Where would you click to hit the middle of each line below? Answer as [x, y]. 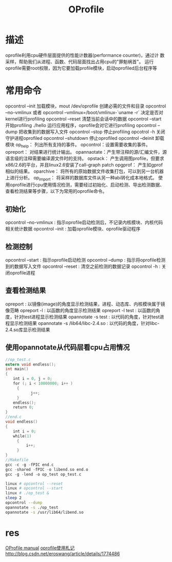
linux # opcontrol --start [34, 488]
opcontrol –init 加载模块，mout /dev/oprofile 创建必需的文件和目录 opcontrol [86, 106]
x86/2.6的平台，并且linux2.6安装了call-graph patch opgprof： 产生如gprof [84, 165]
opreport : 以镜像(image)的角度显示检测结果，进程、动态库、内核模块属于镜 [85, 304]
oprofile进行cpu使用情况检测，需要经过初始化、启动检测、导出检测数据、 [87, 185]
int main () [17, 369]
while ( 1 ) [22, 436]
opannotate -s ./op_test [32, 507]
